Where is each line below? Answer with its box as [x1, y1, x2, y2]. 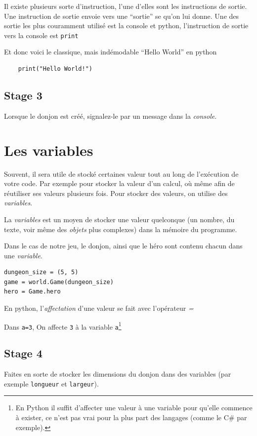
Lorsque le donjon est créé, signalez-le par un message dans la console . [4, 110, 217, 121]
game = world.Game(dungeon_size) [4, 278, 114, 286]
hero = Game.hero [4, 288, 61, 295]
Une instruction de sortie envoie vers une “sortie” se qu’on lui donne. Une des [4, 10, 239, 21]
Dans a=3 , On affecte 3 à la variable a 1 [4, 320, 122, 332]
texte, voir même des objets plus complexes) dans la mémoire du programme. [4, 224, 237, 234]
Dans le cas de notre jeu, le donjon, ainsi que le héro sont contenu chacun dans [4, 241, 243, 251]
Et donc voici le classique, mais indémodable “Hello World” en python [4, 47, 217, 57]
